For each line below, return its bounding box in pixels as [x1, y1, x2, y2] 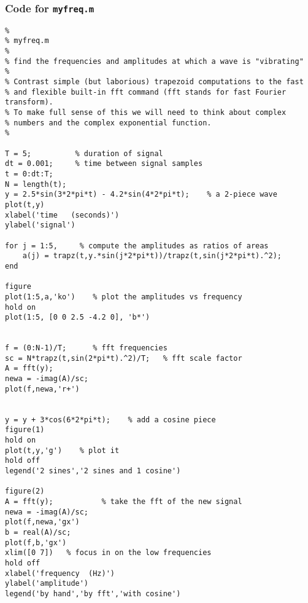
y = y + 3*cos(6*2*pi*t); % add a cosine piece [5, 415, 216, 424]
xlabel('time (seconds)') [5, 210, 120, 219]
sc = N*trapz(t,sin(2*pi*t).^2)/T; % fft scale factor [5, 353, 242, 363]
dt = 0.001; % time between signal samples [5, 159, 203, 168]
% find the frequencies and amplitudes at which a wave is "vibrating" [5, 57, 304, 66]
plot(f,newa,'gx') [5, 518, 80, 527]
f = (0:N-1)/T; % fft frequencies [5, 344, 167, 353]
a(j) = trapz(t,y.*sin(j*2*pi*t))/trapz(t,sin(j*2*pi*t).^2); [22, 251, 282, 261]
